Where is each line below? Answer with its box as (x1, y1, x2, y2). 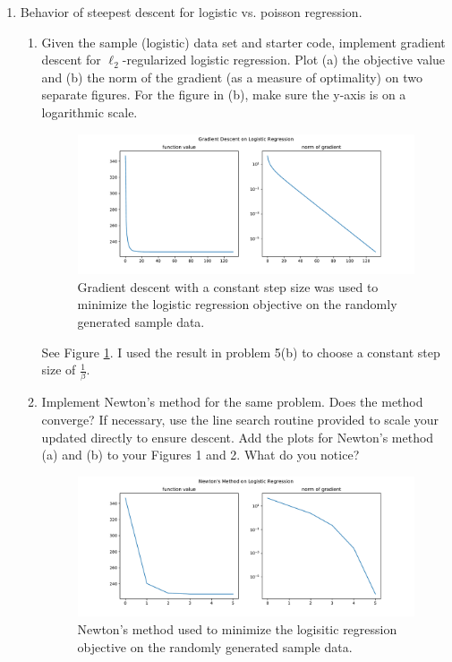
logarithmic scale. (41, 102, 138, 121)
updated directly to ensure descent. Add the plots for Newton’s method (41, 427, 434, 446)
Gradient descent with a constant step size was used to (77, 277, 379, 296)
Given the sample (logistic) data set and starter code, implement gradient (41, 32, 446, 51)
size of (41, 360, 76, 379)
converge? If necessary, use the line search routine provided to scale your (41, 410, 439, 429)
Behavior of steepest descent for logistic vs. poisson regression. (20, 3, 362, 21)
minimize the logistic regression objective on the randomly (77, 295, 397, 314)
